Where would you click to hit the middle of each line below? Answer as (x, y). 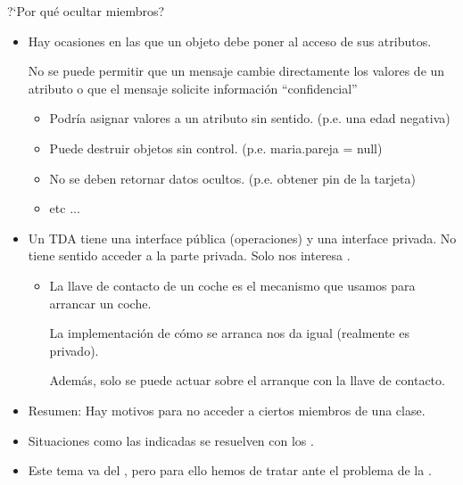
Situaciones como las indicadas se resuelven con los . (171, 440)
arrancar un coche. (100, 303)
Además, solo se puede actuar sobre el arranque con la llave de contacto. (247, 380)
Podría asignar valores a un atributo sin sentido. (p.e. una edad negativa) (250, 118)
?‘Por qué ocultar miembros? (86, 11)
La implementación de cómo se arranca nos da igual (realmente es (229, 333)
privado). (74, 350)
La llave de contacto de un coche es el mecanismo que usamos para (232, 285)
